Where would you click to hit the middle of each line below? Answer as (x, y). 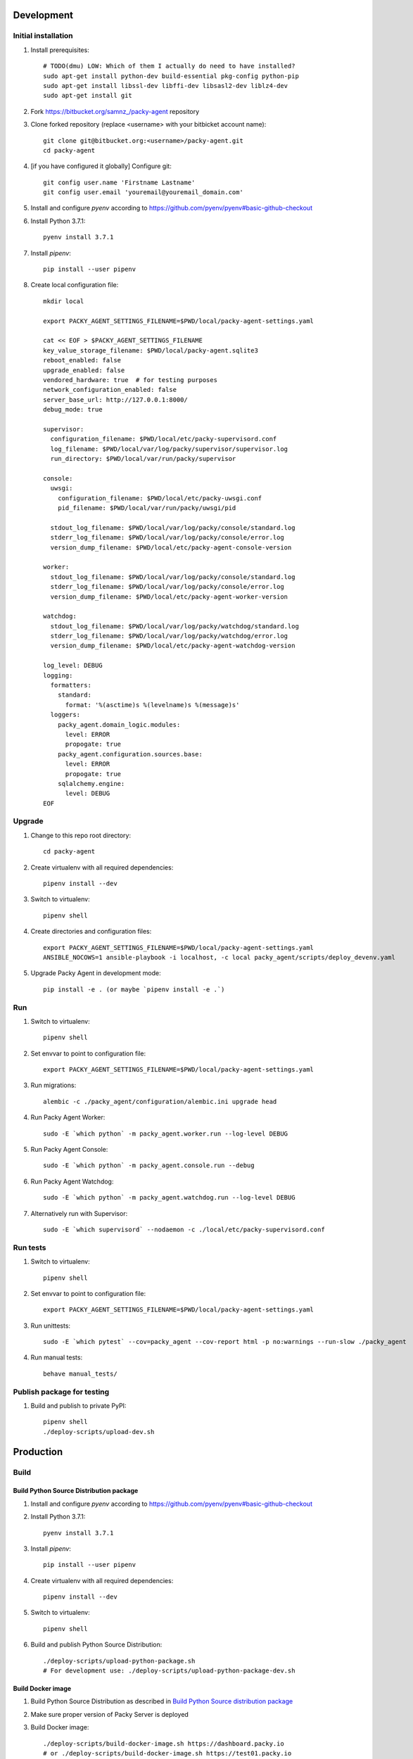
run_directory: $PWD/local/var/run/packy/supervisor (143, 459)
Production (38, 1452)
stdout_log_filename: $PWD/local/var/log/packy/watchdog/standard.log (174, 626)
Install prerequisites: (60, 50)
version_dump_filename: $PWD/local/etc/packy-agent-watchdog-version (173, 646)
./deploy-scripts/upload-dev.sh (99, 1431)
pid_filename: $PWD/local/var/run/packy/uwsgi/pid (147, 508)
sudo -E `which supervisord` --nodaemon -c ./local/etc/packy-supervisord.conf (184, 1229)
